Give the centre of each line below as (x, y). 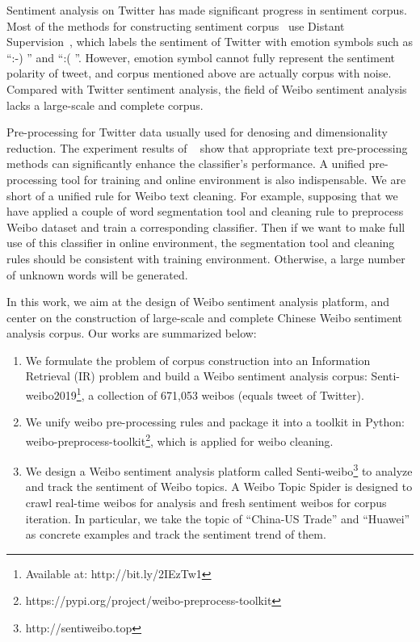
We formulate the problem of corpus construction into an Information (198, 360)
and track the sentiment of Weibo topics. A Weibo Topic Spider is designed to (219, 487)
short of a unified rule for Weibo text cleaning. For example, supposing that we (202, 195)
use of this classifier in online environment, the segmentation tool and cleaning (201, 243)
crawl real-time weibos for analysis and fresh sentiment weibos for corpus (206, 502)
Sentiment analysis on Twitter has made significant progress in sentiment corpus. (207, 10)
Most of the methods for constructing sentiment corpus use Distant (176, 25)
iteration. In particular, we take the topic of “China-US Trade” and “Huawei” (218, 518)
